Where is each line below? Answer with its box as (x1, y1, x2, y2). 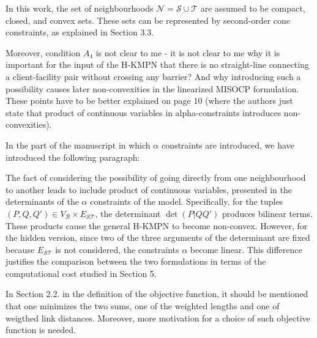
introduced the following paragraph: (6, 150, 140, 163)
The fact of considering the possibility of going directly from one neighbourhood (6, 171, 306, 184)
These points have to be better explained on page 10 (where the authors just (6, 94, 293, 107)
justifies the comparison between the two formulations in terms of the (6, 255, 266, 268)
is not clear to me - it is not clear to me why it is (95, 46, 280, 59)
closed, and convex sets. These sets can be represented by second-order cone (6, 13, 291, 26)
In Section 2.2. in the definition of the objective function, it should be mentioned (6, 287, 308, 300)
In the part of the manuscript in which (6, 138, 151, 151)
